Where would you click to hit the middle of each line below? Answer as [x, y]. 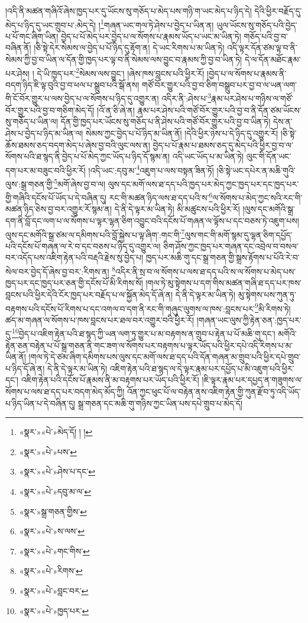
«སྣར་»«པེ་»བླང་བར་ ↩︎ [54, 590]
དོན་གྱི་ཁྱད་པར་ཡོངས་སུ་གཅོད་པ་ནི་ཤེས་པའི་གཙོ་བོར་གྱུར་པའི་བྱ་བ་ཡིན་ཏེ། [166, 121]
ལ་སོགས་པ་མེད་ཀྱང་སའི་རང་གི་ [257, 197]
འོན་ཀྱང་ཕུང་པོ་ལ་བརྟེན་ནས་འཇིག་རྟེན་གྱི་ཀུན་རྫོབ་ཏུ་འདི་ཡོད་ [214, 391]
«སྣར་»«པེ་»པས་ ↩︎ [48, 451]
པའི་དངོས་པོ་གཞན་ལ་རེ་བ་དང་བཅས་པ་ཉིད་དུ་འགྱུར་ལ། [83, 246]
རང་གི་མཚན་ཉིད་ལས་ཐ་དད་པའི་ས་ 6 [161, 197]
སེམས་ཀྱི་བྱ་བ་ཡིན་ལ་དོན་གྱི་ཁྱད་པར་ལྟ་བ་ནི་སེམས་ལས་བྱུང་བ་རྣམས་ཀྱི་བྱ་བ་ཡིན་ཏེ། [124, 59]
